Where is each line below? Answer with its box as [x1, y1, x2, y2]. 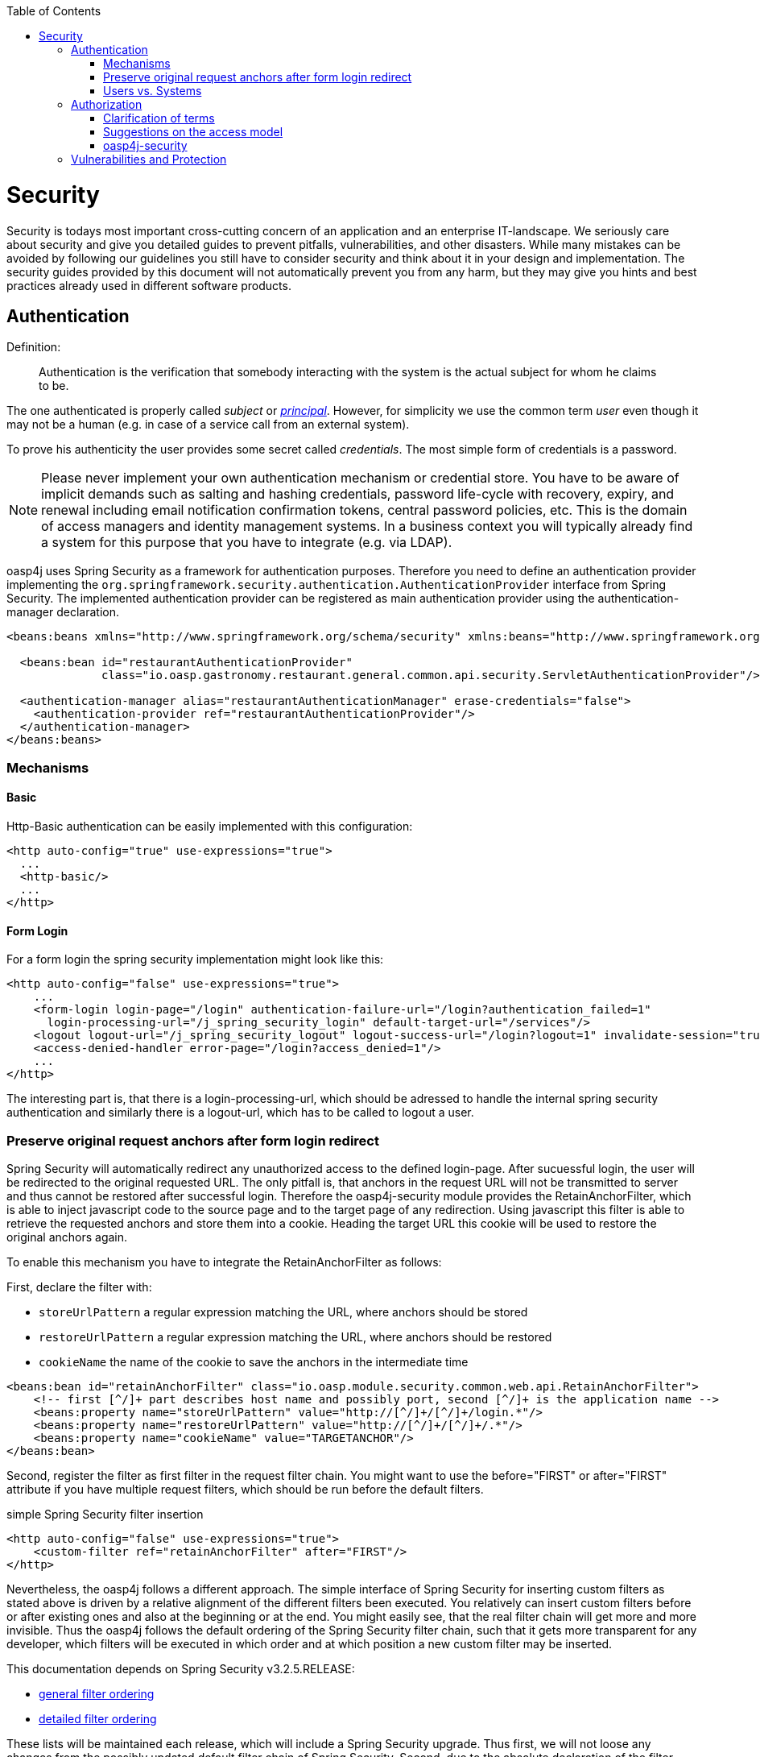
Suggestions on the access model [103, 125, 283, 139]
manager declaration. [6, 605, 119, 620]
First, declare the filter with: [6, 1279, 152, 1294]
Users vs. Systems [103, 84, 202, 97]
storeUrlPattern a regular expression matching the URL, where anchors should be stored [39, 1304, 528, 1319]
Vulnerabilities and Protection [71, 152, 227, 166]
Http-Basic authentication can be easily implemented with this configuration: [6, 818, 413, 833]
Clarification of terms [103, 111, 215, 125]
